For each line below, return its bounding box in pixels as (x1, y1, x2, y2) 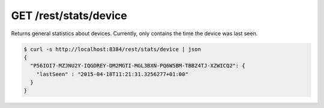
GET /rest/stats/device (11, 9, 127, 22)
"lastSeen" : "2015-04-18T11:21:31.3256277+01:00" (36, 70, 188, 78)
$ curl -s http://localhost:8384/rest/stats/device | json (23, 45, 201, 53)
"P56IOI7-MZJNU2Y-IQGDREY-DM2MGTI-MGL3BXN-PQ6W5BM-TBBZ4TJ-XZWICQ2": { (30, 63, 245, 69)
